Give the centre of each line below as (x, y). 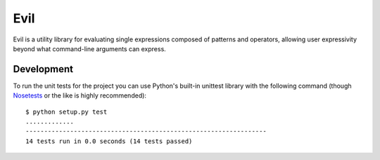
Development (43, 69)
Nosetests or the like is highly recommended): (80, 95)
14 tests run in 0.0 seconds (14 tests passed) (109, 141)
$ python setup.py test (66, 112)
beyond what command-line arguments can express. (90, 48)
